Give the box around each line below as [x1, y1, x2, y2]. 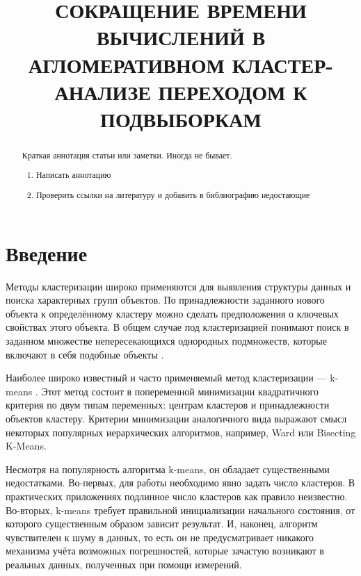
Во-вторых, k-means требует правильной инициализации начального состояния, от [6, 502, 355, 517]
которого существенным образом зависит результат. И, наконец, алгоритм [6, 516, 318, 531]
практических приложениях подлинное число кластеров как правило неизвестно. [6, 488, 348, 503]
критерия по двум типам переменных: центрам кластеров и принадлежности [6, 397, 330, 412]
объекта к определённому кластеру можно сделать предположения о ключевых [6, 306, 339, 320]
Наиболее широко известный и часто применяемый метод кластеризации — [6, 370, 327, 385]
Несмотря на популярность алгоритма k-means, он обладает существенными [6, 461, 330, 476]
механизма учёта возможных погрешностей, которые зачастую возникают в [6, 543, 324, 558]
